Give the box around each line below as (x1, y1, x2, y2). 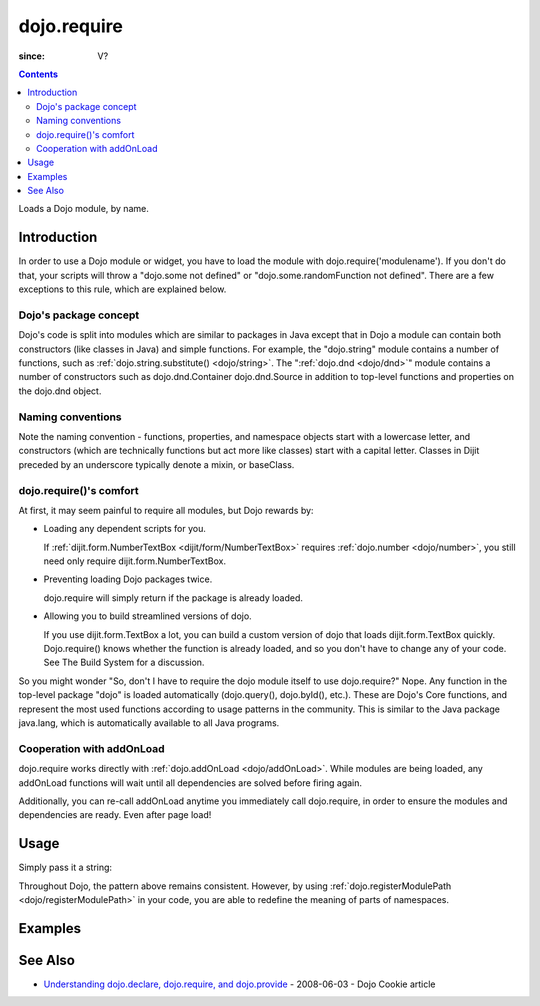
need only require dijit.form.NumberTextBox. (43, 555, 227, 567)
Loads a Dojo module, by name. (18, 203, 149, 215)
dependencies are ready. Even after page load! (18, 809, 212, 821)
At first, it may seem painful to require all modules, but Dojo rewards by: (18, 504, 314, 516)
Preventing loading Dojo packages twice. (43, 573, 213, 585)
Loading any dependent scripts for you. (43, 523, 207, 535)
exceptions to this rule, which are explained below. (18, 283, 227, 295)
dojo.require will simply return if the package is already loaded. (43, 591, 304, 604)
